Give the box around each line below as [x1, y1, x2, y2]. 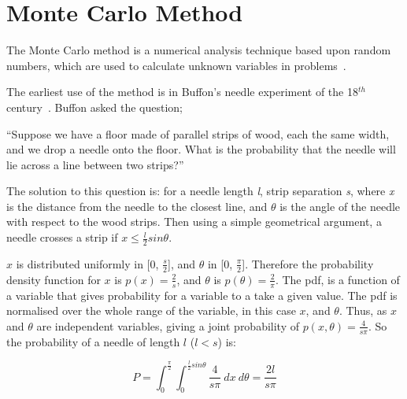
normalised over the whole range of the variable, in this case [6, 302, 296, 319]
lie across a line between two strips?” [6, 156, 184, 172]
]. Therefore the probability [242, 255, 374, 272]
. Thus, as [339, 302, 387, 319]
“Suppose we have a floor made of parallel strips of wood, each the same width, [6, 125, 390, 142]
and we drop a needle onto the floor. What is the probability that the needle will [6, 141, 396, 157]
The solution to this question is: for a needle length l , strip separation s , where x [6, 183, 394, 199]
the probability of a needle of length [6, 333, 180, 349]
